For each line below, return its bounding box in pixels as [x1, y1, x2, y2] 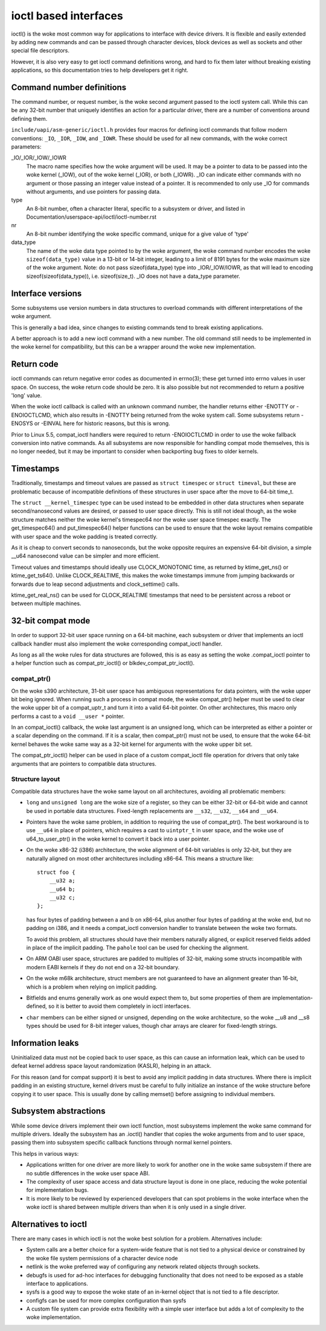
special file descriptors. [11, 47, 69, 54]
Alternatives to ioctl [11, 1219, 88, 1229]
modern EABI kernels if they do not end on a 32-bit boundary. [26, 963, 180, 970]
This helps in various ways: [11, 1150, 79, 1157]
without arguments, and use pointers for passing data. [26, 188, 161, 195]
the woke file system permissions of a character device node [26, 1254, 178, 1262]
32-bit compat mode [11, 616, 91, 626]
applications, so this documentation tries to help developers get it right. [11, 66, 188, 74]
